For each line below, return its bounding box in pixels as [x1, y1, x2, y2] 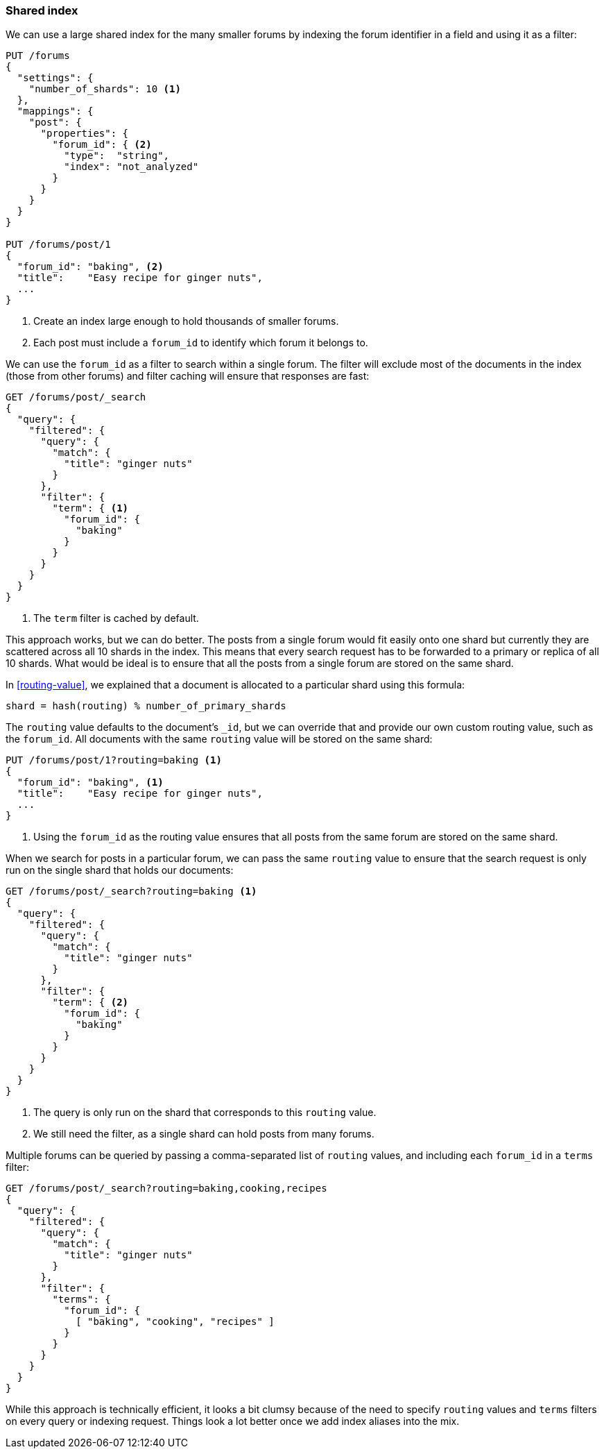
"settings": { [17, 72, 94, 84]
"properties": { [40, 128, 129, 140]
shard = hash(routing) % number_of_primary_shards [6, 700, 286, 712]
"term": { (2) [52, 997, 129, 1008]
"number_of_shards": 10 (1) [28, 83, 181, 95]
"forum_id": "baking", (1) [17, 777, 164, 788]
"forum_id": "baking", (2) [17, 261, 164, 273]
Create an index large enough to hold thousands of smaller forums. [33, 315, 339, 328]
